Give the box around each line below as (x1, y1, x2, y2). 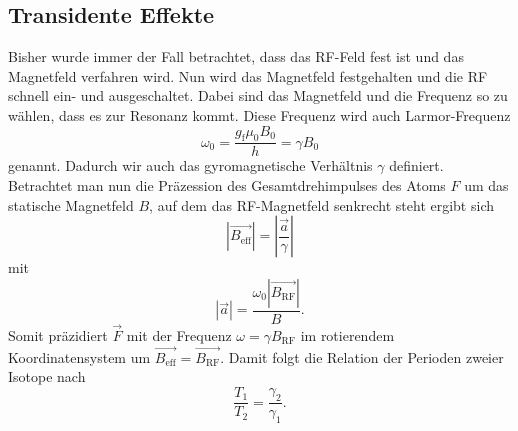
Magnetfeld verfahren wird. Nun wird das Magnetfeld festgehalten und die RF (8, 65, 488, 86)
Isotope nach (8, 366, 86, 387)
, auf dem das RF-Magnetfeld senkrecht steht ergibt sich (149, 194, 494, 215)
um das (464, 175, 509, 195)
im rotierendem (300, 325, 395, 346)
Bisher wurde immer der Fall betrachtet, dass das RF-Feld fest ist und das (8, 46, 464, 67)
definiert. (389, 155, 444, 176)
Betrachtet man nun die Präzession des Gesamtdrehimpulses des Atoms (8, 175, 446, 195)
